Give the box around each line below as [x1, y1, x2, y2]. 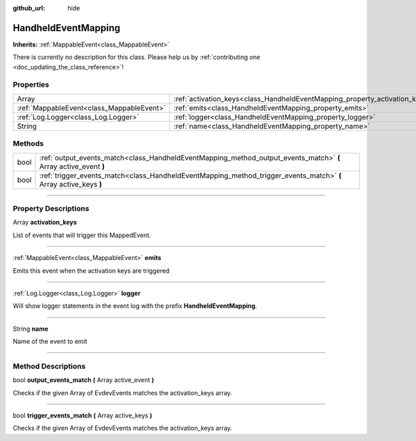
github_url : [12, 4, 45, 12]
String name [12, 325, 49, 333]
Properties [12, 80, 50, 89]
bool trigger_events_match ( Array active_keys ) [12, 411, 153, 420]
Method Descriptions [12, 361, 86, 371]
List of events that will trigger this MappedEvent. [12, 231, 152, 239]
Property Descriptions [12, 203, 89, 213]
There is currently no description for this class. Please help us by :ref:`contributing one [12, 53, 261, 62]
